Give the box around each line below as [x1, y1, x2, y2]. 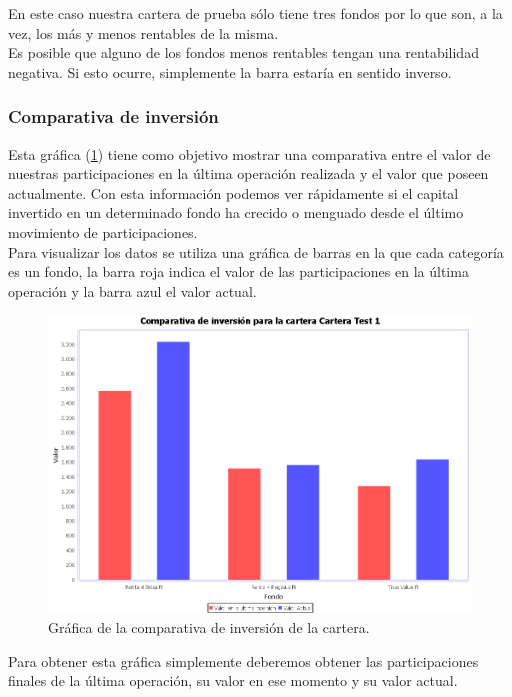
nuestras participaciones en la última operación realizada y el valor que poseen [8, 163, 489, 184]
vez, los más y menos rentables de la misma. [8, 22, 279, 43]
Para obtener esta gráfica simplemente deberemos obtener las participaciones [8, 650, 479, 671]
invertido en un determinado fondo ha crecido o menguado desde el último [8, 202, 464, 223]
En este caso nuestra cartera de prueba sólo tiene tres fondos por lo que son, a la [8, 3, 503, 23]
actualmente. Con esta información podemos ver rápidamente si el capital [8, 182, 459, 203]
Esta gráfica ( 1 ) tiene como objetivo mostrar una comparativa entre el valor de [8, 143, 491, 164]
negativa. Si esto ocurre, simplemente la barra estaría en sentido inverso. [8, 61, 452, 82]
